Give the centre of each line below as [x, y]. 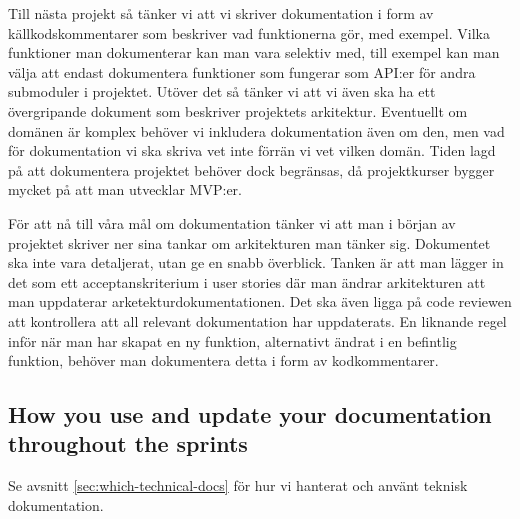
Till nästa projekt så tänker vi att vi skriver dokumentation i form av [221, 13]
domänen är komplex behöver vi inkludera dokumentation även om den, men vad [256, 130]
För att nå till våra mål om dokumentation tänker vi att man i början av [232, 222]
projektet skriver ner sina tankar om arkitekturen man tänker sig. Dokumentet [249, 242]
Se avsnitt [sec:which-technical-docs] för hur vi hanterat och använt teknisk [238, 485]
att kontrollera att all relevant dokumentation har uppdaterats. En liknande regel [257, 320]
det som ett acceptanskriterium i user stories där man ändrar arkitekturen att [247, 281]
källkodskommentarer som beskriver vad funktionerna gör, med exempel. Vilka [249, 32]
